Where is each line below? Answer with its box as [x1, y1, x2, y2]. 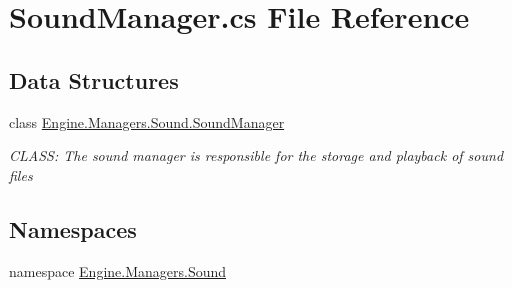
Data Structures [9, 64, 179, 95]
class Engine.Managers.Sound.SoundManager [9, 111, 285, 132]
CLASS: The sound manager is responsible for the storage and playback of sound [9, 145, 504, 166]
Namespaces [9, 213, 137, 244]
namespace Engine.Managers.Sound [9, 260, 227, 281]
